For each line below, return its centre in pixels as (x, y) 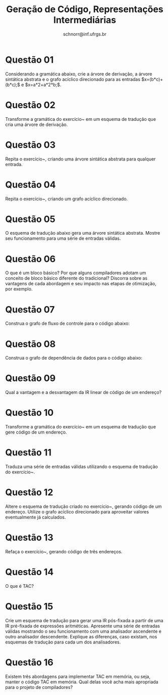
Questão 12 (29, 492)
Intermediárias (85, 20)
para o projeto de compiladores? (39, 687)
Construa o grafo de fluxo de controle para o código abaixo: (68, 323)
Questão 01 (30, 60)
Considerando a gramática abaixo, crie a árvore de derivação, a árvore (79, 74)
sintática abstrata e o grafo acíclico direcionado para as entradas (73, 79)
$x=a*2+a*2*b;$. (43, 84)
